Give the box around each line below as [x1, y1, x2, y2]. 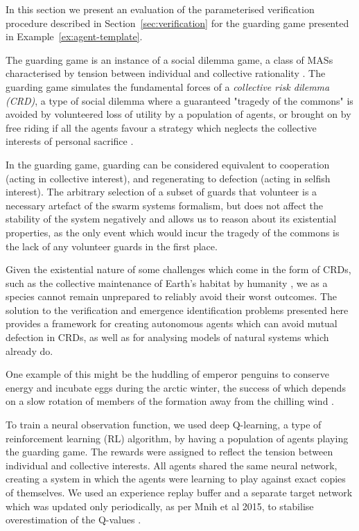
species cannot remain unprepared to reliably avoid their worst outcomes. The [6, 289, 338, 304]
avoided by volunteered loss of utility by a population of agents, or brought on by [6, 107, 351, 121]
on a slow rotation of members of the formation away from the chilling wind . [6, 394, 334, 408]
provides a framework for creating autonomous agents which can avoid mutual [6, 316, 338, 331]
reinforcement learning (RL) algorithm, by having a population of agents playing [6, 430, 349, 445]
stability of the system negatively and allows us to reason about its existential [6, 211, 337, 226]
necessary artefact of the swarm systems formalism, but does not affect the [6, 198, 324, 212]
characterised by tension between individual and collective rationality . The [6, 66, 326, 80]
